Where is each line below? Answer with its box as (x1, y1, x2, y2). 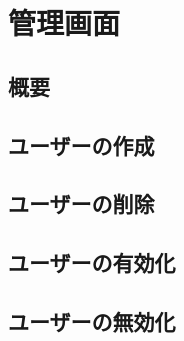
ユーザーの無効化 (8, 305, 176, 336)
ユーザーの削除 (8, 188, 155, 219)
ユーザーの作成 (8, 129, 155, 160)
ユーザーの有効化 (8, 247, 176, 278)
